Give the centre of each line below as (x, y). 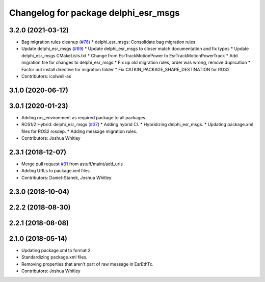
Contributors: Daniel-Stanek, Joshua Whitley (66, 178)
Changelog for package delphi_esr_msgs (94, 13)
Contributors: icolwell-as (46, 77)
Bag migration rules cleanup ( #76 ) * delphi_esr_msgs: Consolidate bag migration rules (108, 42)
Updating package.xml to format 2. (56, 250)
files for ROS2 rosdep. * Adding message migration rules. (79, 131)
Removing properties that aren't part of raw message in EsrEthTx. (87, 264)
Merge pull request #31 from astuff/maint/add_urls (72, 164)
